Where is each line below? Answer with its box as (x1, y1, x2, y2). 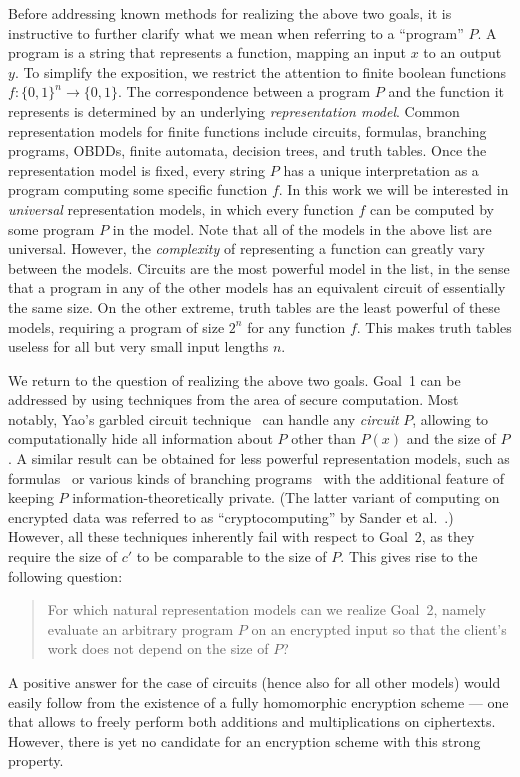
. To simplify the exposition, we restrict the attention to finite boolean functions (14, 61, 507, 82)
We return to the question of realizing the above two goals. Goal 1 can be (8, 369, 461, 390)
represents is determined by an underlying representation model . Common (8, 100, 460, 121)
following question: (8, 565, 123, 586)
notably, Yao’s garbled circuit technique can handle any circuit (8, 408, 399, 429)
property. (8, 750, 64, 771)
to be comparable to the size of (136, 546, 327, 567)
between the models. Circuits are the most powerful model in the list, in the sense (8, 257, 510, 278)
